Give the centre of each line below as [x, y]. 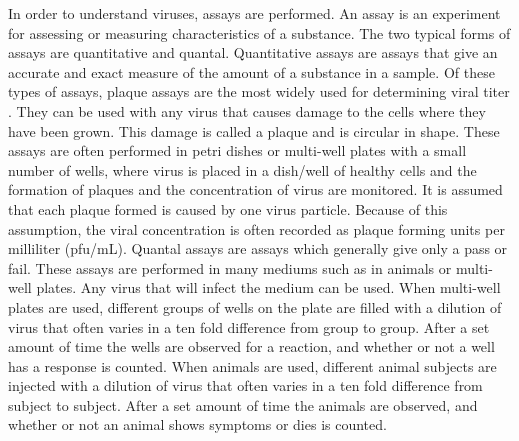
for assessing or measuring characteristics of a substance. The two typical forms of [259, 32]
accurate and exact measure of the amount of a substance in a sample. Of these [251, 71]
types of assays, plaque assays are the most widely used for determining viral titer [259, 91]
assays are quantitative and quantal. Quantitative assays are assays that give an [253, 52]
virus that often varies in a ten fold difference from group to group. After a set [249, 326]
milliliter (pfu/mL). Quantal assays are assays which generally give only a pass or [258, 248]
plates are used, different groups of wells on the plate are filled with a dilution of [255, 306]
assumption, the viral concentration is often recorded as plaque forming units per [256, 228]
